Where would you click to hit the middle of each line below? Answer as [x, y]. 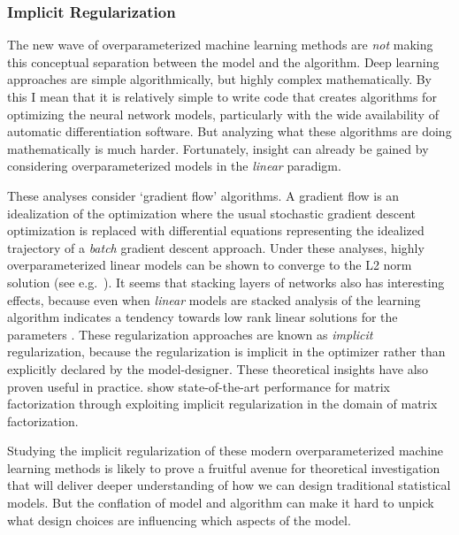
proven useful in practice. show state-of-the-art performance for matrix [199, 386]
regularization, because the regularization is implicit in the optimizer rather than [226, 352]
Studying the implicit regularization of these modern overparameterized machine [226, 451]
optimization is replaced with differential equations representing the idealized [216, 230]
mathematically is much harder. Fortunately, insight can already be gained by [218, 148]
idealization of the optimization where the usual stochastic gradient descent [211, 213]
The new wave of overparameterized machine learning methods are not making [220, 45]
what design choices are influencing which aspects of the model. [179, 520]
